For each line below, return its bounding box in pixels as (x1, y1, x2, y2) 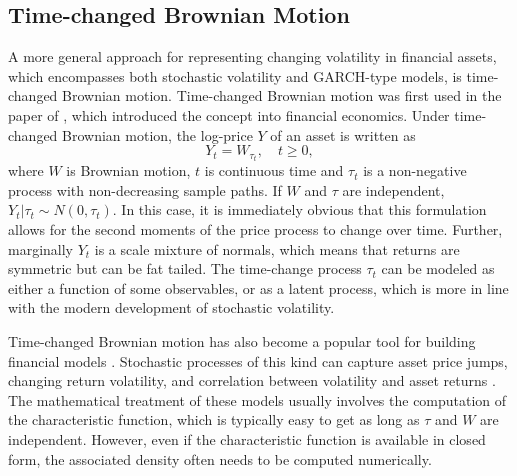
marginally (8, 238, 74, 259)
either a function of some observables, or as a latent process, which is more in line (8, 277, 509, 298)
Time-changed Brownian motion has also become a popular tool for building (8, 331, 476, 352)
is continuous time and (204, 160, 344, 181)
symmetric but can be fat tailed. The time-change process (8, 258, 362, 279)
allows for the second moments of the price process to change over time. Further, (8, 219, 503, 240)
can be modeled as (381, 258, 495, 279)
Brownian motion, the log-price (62, 124, 253, 145)
